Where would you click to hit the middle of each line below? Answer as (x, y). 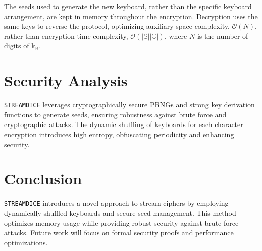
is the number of (223, 36)
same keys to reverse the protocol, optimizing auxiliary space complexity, (117, 26)
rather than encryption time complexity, (66, 36)
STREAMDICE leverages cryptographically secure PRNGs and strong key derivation (129, 105)
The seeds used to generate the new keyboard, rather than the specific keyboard (128, 6)
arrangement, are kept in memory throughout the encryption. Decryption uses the (131, 16)
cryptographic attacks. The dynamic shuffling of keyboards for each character (124, 124)
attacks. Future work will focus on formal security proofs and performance (119, 233)
